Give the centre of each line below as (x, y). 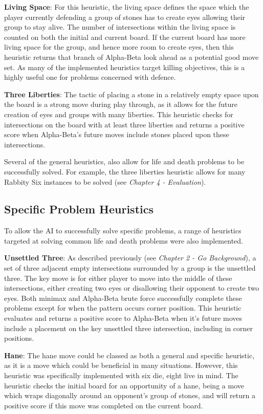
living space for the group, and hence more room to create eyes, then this (119, 47)
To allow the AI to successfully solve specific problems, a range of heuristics (123, 231)
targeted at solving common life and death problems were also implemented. (124, 240)
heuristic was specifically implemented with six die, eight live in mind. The (121, 375)
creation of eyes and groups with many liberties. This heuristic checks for (119, 114)
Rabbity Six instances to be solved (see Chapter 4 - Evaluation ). (105, 181)
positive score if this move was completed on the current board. (104, 405)
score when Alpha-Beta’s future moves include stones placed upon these (117, 134)
